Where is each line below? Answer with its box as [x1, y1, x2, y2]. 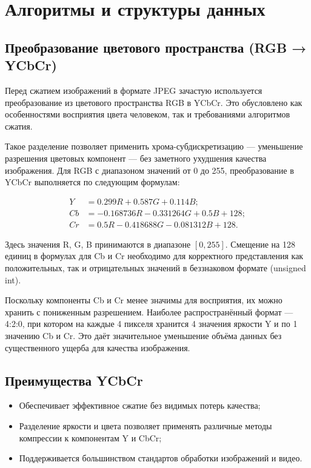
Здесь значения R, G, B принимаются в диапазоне [5, 237, 191, 250]
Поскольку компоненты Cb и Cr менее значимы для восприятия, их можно [5, 294, 283, 306]
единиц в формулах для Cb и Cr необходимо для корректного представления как [5, 249, 304, 262]
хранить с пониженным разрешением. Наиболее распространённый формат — [5, 305, 293, 318]
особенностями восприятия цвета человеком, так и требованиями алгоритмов [5, 108, 290, 120]
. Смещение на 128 [225, 237, 295, 250]
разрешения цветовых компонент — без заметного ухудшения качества [5, 151, 267, 164]
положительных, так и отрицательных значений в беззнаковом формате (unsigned [5, 262, 306, 274]
